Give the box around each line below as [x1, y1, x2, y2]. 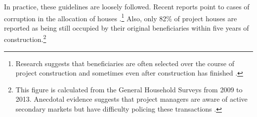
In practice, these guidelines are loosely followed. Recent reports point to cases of [4, 1, 250, 11]
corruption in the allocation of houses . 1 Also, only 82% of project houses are [4, 11, 237, 23]
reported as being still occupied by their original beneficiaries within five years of [4, 22, 249, 33]
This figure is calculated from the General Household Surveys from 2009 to [15, 84, 243, 94]
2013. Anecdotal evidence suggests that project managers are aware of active [15, 94, 248, 104]
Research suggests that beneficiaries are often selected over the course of [15, 58, 235, 68]
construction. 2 [4, 33, 46, 44]
